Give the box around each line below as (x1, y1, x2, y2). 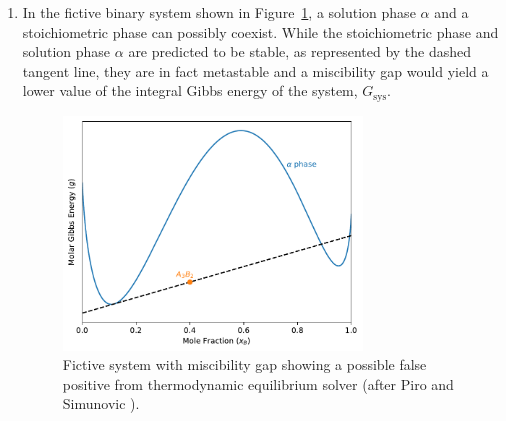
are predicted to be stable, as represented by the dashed (128, 41, 472, 62)
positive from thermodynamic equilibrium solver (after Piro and (62, 373, 454, 394)
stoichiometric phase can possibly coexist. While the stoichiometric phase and (22, 21, 499, 42)
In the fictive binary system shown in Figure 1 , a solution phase (22, 2, 416, 22)
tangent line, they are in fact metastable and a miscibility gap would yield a (22, 60, 489, 81)
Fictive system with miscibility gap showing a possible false (62, 354, 427, 375)
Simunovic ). (62, 393, 140, 414)
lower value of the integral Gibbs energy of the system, (22, 80, 358, 101)
